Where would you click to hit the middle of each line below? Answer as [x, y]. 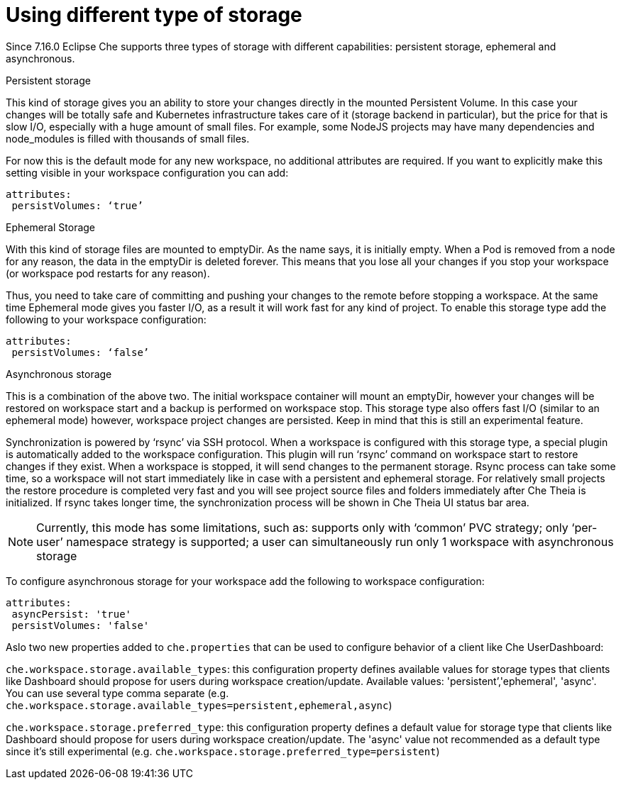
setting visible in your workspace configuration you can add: [147, 172]
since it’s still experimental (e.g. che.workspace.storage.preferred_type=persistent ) [223, 751]
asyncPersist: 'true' [72, 614]
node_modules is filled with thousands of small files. [128, 138]
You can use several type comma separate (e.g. [117, 693]
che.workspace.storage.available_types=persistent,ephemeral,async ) [199, 705]
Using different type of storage [154, 15]
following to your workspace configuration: [106, 319]
